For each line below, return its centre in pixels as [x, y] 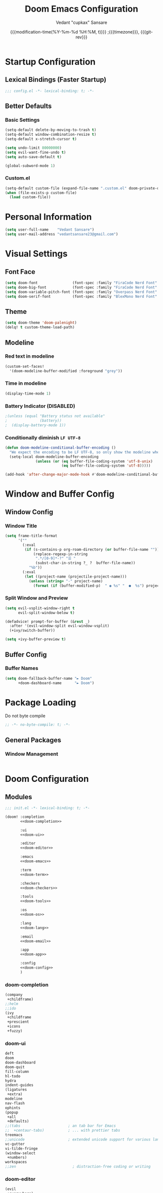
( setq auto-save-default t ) [33, 157]
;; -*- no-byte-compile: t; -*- [38, 725]
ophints [13, 1108]
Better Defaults [28, 106]
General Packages [33, 740]
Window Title [21, 525]
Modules [19, 797]
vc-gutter [15, 1144]
